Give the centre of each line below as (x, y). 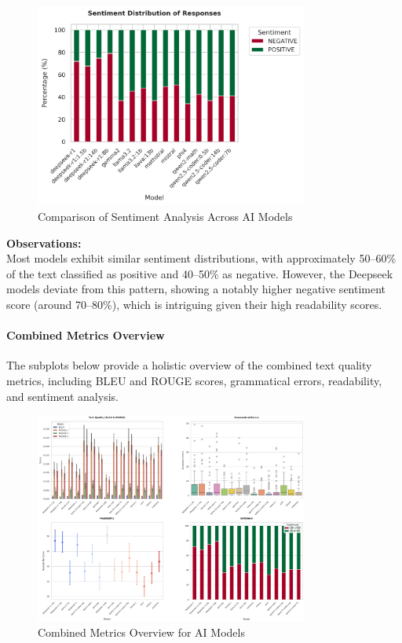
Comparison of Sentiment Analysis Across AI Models (165, 216)
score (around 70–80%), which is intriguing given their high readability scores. (194, 304)
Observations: (44, 243)
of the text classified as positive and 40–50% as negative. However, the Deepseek (200, 273)
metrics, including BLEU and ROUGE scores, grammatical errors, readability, (194, 380)
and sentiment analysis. (62, 396)
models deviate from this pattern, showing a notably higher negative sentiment (196, 289)
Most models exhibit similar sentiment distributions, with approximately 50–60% (201, 258)
